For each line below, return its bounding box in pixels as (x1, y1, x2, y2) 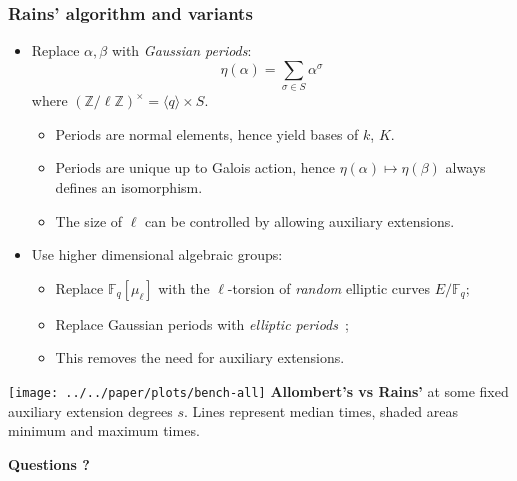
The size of (55, 210, 123, 231)
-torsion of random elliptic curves (227, 277, 431, 298)
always (445, 157, 486, 178)
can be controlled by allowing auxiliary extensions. (145, 210, 455, 231)
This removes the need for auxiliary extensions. (55, 347, 345, 368)
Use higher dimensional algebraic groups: (31, 244, 283, 265)
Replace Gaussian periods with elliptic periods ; (55, 313, 349, 334)
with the (158, 277, 210, 298)
